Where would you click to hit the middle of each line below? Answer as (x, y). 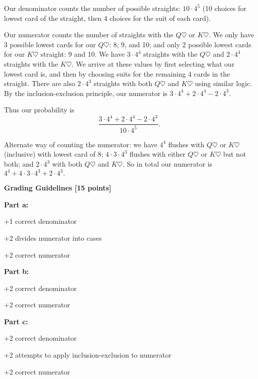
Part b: (17, 271)
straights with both (123, 83)
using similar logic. (223, 83)
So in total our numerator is (170, 164)
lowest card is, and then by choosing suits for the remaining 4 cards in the (117, 73)
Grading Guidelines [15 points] (58, 188)
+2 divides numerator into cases (53, 237)
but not (234, 154)
